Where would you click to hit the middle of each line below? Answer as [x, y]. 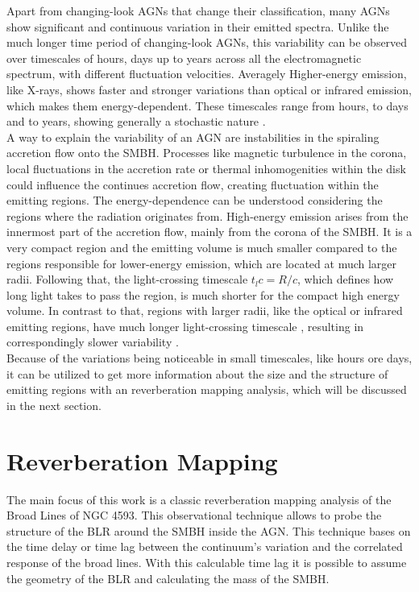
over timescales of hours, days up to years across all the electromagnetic [184, 58]
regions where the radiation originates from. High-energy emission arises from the [207, 215]
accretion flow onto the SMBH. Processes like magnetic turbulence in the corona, [207, 153]
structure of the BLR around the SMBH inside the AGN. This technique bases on [209, 530]
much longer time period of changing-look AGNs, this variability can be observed [207, 42]
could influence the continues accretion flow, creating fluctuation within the [193, 184]
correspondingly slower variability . [93, 342]
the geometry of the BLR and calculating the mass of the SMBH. [168, 578]
